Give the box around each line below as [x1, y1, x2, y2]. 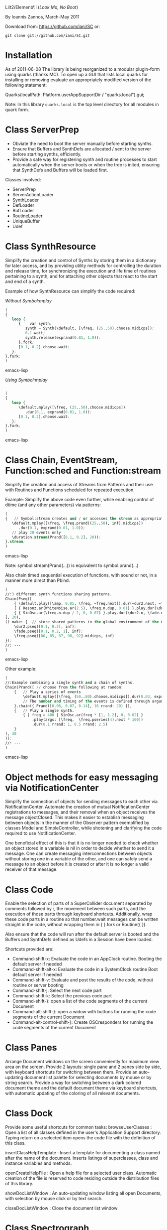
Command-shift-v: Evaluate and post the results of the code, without [12, 977, 153, 983]
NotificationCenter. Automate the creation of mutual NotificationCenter [5, 804, 150, 810]
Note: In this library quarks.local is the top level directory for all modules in [5, 101, 159, 107]
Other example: [5, 666, 37, 672]
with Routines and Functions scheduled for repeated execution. [5, 487, 135, 493]
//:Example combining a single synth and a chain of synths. [5, 680, 135, 685]
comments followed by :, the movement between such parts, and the [5, 906, 146, 912]
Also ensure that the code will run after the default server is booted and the [5, 931, 159, 937]
